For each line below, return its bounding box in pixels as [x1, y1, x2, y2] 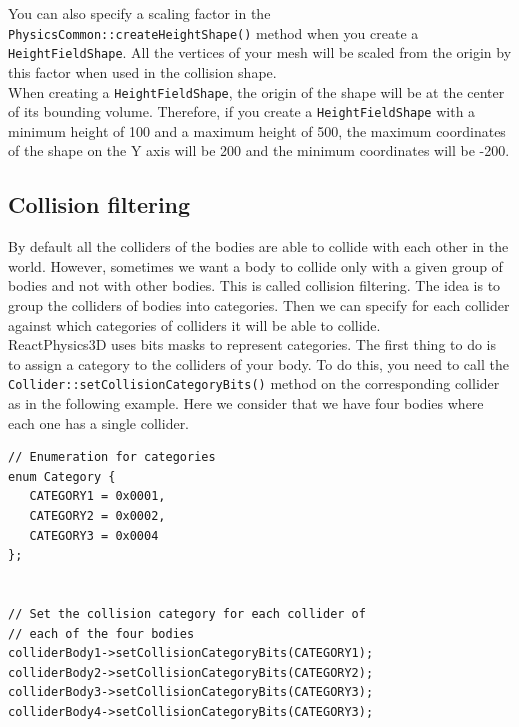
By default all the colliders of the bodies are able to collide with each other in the [8, 236, 509, 257]
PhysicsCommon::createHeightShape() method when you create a [8, 22, 419, 43]
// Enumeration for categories [8, 450, 216, 465]
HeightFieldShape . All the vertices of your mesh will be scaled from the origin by [8, 42, 512, 63]
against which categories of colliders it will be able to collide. [8, 314, 381, 335]
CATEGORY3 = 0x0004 [29, 528, 159, 543]
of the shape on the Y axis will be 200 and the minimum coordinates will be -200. [8, 140, 510, 161]
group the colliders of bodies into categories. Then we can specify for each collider [8, 294, 510, 315]
